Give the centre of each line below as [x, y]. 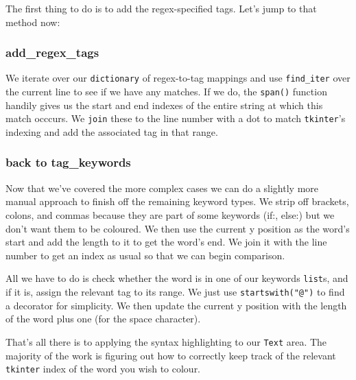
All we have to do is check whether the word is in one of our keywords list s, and [177, 278]
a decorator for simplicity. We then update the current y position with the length [176, 305]
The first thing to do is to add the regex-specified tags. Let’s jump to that [161, 8]
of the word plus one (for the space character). [103, 319]
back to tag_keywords [68, 162]
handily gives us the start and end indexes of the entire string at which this [164, 105]
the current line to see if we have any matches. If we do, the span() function [166, 92]
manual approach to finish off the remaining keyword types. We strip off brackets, [177, 201]
